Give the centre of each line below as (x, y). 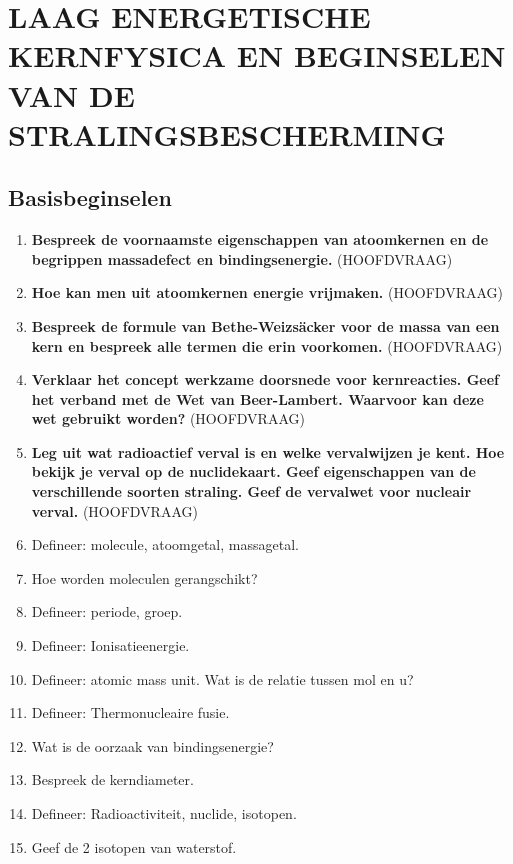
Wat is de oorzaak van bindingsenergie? (152, 745)
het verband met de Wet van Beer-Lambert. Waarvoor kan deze (257, 398)
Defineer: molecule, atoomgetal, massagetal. (165, 544)
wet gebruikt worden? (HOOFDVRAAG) (168, 418)
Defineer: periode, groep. (107, 611)
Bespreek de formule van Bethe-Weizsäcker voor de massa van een (265, 325)
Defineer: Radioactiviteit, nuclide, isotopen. (164, 813)
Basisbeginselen (90, 197)
